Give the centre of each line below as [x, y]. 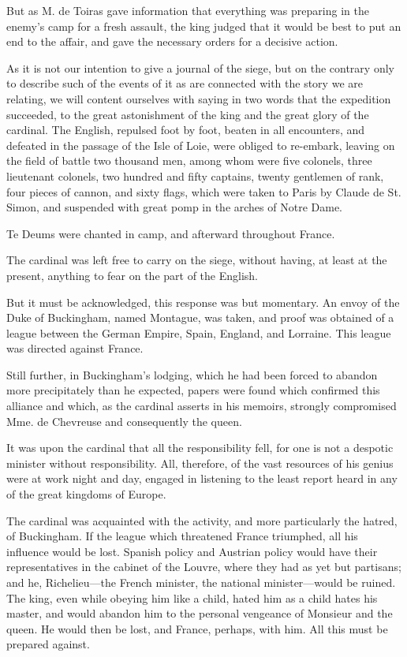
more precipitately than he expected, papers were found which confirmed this [193, 390]
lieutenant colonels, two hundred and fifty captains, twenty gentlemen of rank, [195, 175]
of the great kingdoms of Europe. [86, 494]
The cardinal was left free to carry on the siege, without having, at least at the [197, 260]
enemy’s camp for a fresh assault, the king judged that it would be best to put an [204, 26]
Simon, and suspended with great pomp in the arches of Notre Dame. [174, 207]
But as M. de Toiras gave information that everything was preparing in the [188, 10]
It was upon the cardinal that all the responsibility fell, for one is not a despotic [200, 448]
